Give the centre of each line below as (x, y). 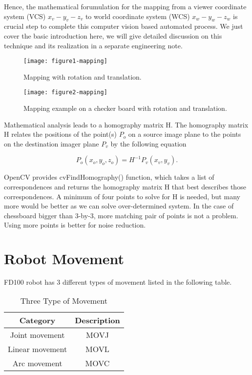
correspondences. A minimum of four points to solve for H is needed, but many (122, 196)
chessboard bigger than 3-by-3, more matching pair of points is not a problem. (121, 215)
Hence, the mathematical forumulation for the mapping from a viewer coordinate (125, 6)
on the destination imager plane (52, 143)
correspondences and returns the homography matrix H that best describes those (125, 187)
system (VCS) (25, 16)
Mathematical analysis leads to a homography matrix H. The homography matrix (126, 124)
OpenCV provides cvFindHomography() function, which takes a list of (109, 177)
